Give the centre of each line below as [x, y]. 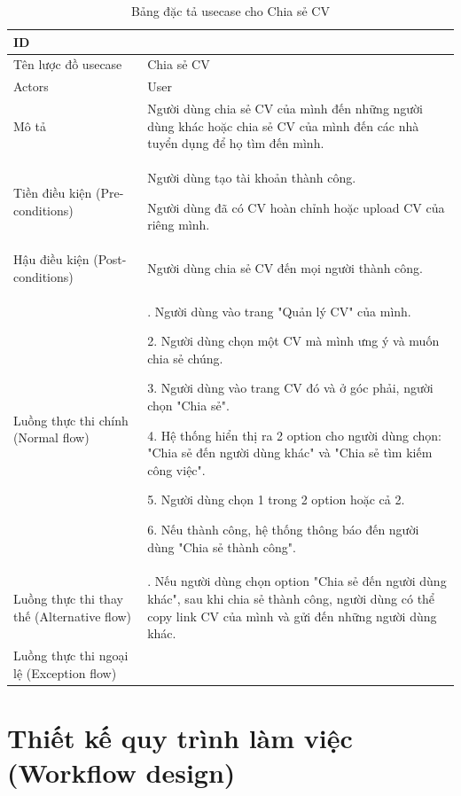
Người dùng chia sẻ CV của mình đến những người [285, 109]
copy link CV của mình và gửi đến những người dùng [292, 616]
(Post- [110, 259]
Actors [31, 86]
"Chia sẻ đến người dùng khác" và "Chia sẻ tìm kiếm [290, 453]
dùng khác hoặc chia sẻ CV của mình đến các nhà [283, 125]
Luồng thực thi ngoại [71, 656]
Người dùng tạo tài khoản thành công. [252, 178]
